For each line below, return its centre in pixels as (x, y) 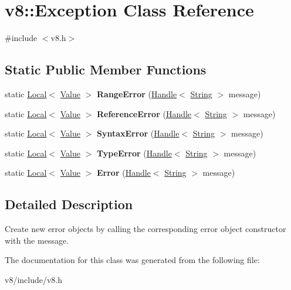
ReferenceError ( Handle (144, 113)
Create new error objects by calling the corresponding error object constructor (145, 229)
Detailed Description (69, 204)
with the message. (37, 240)
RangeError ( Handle (137, 93)
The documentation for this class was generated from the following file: (132, 260)
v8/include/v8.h (34, 279)
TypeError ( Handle (134, 153)
